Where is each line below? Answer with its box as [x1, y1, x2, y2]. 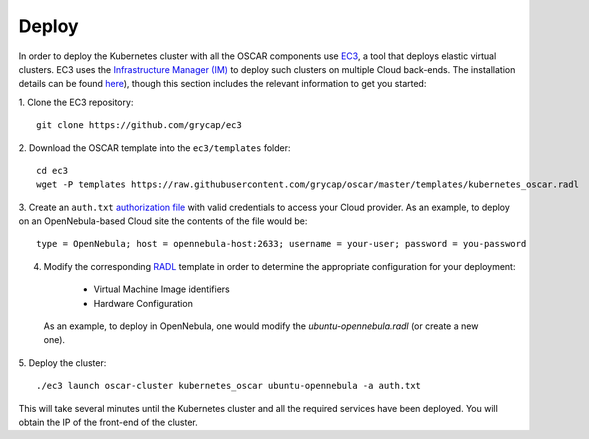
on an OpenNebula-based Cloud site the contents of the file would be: [18, 215, 308, 227]
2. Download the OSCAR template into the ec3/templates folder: [18, 141, 291, 154]
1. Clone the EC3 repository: [18, 96, 134, 108]
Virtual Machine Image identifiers [93, 283, 230, 295]
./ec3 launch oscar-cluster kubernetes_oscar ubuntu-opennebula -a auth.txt [36, 380, 422, 392]
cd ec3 [36, 165, 69, 176]
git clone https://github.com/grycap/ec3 [36, 120, 242, 131]
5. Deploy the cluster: [18, 356, 107, 369]
